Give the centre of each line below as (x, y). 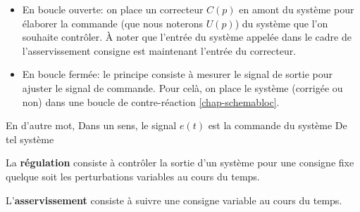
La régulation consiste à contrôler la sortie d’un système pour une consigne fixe (180, 163)
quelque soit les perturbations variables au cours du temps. (133, 176)
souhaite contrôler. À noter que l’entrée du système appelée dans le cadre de (187, 37)
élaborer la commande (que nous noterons (112, 23)
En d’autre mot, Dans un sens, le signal (91, 125)
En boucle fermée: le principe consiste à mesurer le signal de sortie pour (178, 74)
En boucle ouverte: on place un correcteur (113, 9)
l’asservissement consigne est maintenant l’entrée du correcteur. (159, 50)
